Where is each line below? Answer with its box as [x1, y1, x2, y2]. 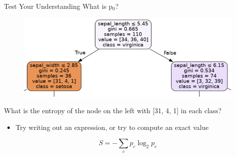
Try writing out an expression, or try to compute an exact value [15, 122, 209, 132]
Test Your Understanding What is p [4, 1, 113, 11]
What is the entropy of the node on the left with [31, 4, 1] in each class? [4, 105, 222, 116]
